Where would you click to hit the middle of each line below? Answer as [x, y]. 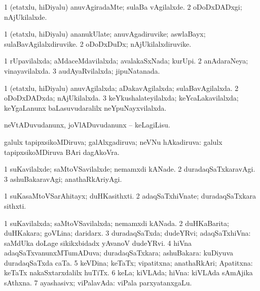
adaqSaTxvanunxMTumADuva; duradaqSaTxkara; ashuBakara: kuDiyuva [119, 253]
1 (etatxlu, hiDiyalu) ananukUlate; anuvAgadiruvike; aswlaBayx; [105, 34]
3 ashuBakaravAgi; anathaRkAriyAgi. [63, 179]
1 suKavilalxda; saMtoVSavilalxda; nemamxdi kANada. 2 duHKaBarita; [117, 223]
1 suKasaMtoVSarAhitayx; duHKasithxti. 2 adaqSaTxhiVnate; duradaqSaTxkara [130, 196]
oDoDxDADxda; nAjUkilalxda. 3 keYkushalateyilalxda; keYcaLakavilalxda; [121, 98]
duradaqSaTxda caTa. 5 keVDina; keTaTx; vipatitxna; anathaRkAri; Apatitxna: [128, 262]
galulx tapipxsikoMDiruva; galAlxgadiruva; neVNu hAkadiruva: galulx [113, 141]
